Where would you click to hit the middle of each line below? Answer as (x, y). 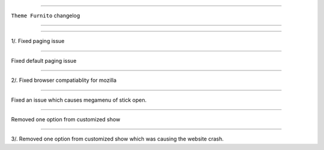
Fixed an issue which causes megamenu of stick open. (79, 100)
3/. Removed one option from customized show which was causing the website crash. (118, 139)
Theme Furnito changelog (46, 16)
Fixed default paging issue (44, 60)
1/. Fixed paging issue (38, 41)
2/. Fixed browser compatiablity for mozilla (64, 80)
